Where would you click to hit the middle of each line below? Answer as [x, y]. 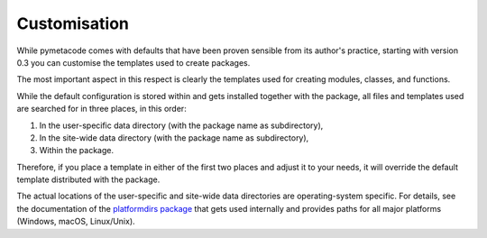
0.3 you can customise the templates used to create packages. [133, 62]
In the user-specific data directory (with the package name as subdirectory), [181, 125]
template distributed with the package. [88, 179]
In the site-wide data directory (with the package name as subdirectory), [174, 137]
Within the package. [77, 151]
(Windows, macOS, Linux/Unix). [76, 222]
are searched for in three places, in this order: [101, 109]
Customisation [73, 23]
